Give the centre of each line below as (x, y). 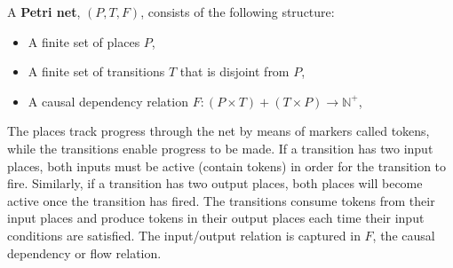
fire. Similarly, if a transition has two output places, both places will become (215, 183)
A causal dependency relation (108, 101)
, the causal (404, 235)
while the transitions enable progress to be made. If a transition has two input (220, 148)
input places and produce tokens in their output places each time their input (216, 218)
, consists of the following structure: (238, 12)
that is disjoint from (234, 71)
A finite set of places (84, 41)
